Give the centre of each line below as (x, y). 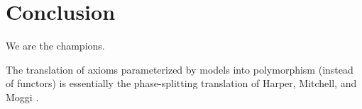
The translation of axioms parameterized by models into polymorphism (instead (180, 69)
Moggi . (22, 97)
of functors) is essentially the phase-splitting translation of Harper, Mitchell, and (181, 83)
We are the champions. (55, 46)
